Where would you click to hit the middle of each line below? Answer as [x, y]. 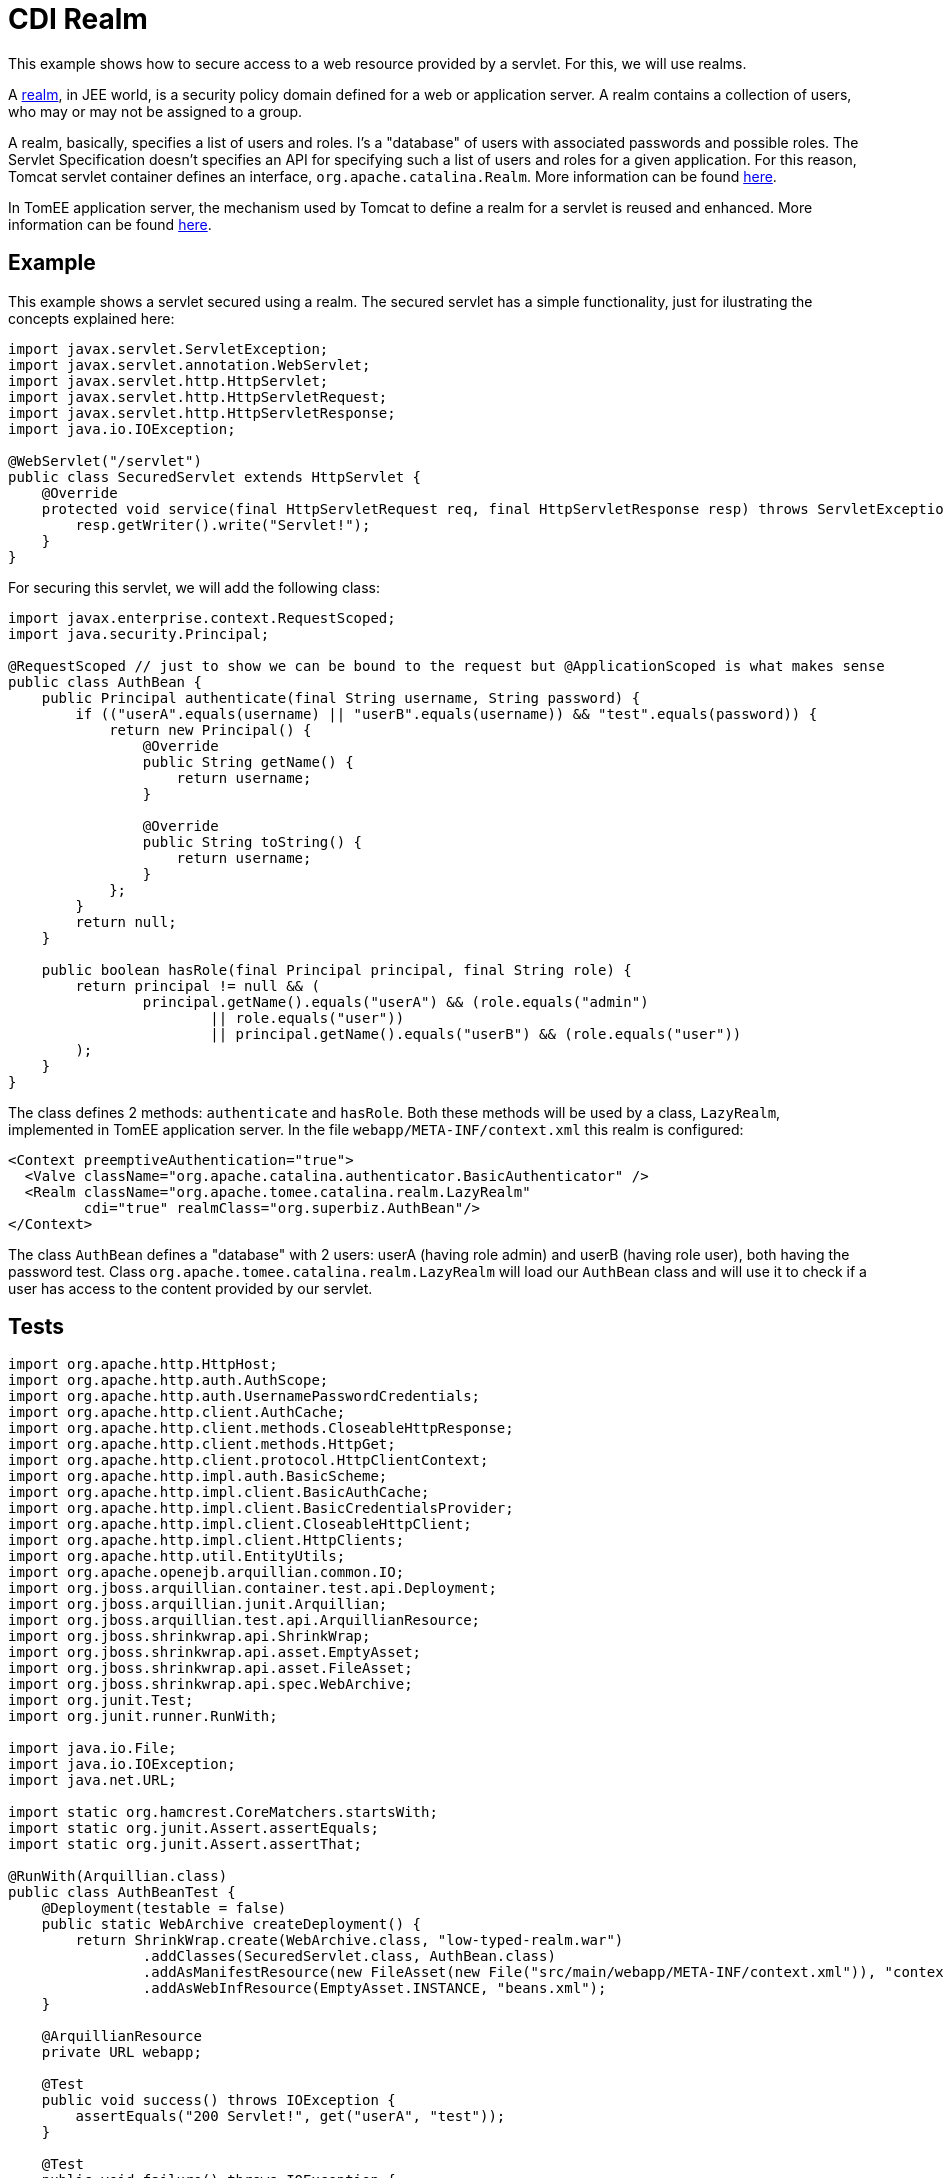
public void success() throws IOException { [218, 2100]
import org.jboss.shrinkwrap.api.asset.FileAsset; [210, 1668]
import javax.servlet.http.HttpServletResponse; [202, 412]
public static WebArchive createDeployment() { [231, 1924]
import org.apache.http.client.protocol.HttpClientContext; [248, 1460]
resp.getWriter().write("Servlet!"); [223, 524]
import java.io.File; [92, 1748]
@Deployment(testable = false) [164, 1908]
